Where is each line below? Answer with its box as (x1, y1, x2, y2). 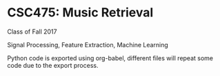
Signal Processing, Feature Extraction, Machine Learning (7, 40, 169, 49)
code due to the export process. (7, 61, 99, 69)
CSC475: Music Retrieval (7, 5, 154, 21)
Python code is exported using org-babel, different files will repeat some (7, 53, 214, 62)
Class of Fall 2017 (7, 27, 57, 36)
